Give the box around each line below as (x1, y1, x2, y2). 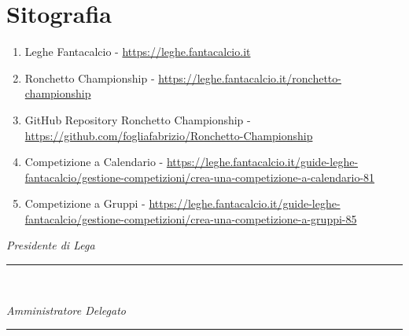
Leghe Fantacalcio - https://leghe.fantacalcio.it (24, 43, 251, 60)
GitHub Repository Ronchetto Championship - (24, 111, 251, 127)
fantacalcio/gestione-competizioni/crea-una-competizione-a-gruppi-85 (24, 210, 357, 227)
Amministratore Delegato (6, 301, 126, 318)
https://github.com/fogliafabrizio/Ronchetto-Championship (24, 127, 313, 143)
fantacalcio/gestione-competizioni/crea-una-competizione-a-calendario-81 (24, 168, 375, 185)
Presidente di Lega (6, 237, 95, 253)
